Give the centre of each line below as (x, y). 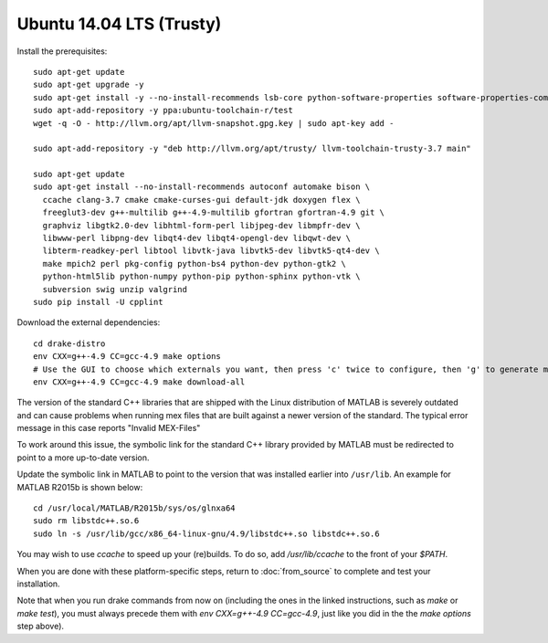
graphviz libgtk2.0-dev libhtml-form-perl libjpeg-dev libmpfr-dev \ (201, 225)
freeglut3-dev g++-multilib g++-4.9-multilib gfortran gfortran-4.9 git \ (214, 213)
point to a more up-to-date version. (83, 458)
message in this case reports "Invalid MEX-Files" (109, 428)
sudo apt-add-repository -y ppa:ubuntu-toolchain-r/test (163, 111)
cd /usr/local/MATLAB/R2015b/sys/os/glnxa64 (135, 508)
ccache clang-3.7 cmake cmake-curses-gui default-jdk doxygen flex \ (201, 200)
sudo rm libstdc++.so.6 (86, 521)
